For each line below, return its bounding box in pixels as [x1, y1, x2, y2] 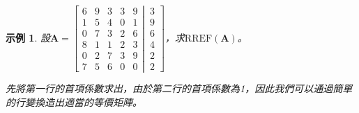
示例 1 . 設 [6, 30, 50, 44]
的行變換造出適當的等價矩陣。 [6, 94, 142, 109]
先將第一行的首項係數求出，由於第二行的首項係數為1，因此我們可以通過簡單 [6, 81, 353, 96]
